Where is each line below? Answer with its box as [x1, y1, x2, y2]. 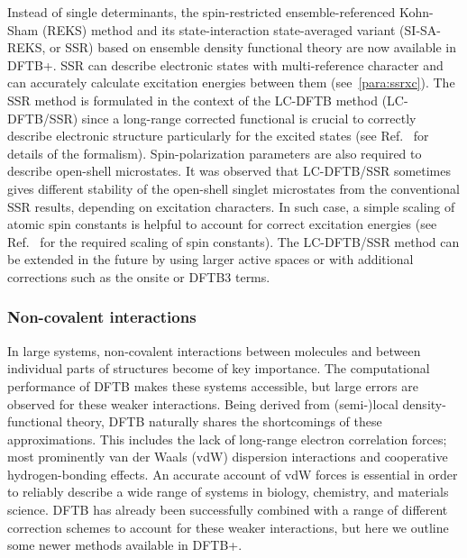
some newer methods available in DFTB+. [7, 535, 243, 554]
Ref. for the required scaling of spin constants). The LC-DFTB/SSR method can [7, 232, 460, 251]
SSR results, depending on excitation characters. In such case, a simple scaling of [7, 197, 455, 215]
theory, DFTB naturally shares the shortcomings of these [66, 412, 382, 431]
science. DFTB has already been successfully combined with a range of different [7, 500, 448, 519]
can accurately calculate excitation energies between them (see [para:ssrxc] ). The [7, 73, 455, 92]
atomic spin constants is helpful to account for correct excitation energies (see [7, 215, 437, 233]
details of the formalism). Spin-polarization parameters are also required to [7, 143, 422, 162]
